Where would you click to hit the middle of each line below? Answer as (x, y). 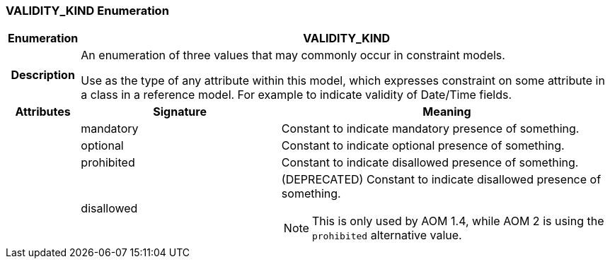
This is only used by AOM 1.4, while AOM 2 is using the (458, 221)
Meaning (447, 112)
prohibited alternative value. (387, 235)
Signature (180, 112)
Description (43, 75)
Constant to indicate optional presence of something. (423, 146)
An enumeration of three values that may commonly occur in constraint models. (293, 55)
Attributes (43, 112)
